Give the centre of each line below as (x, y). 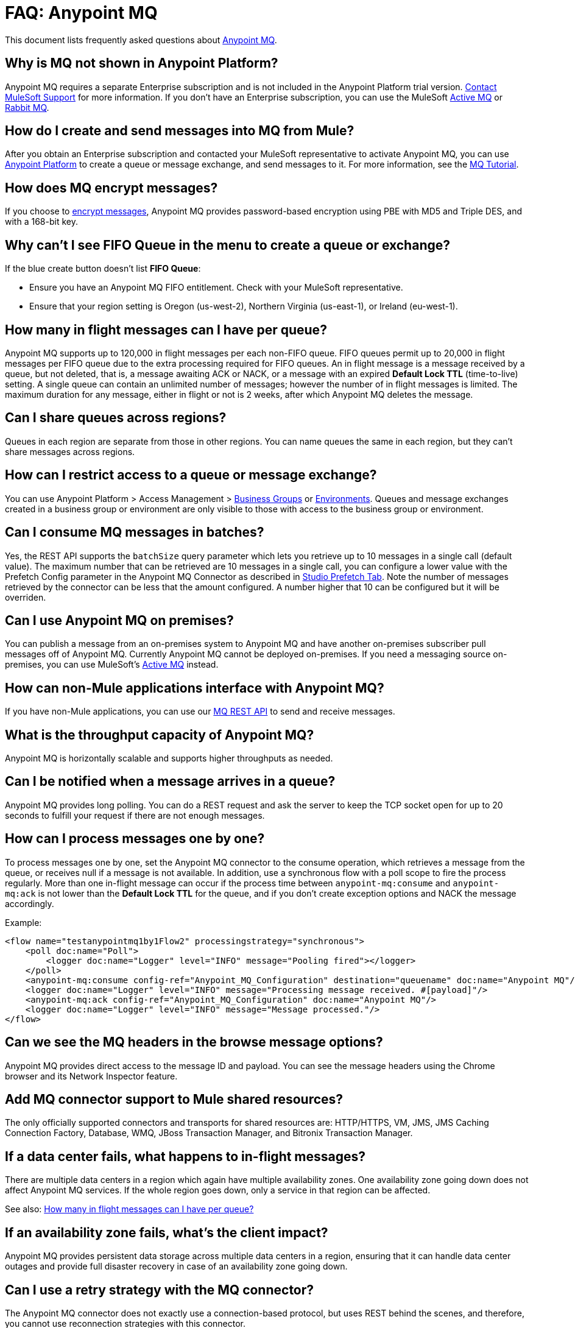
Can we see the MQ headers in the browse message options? (194, 1042)
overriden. (26, 597)
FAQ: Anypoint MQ (81, 13)
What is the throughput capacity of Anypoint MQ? (160, 735)
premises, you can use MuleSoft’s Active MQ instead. (112, 665)
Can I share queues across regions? (116, 418)
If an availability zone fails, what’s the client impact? (167, 1232)
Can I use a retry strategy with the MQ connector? (160, 1290)
